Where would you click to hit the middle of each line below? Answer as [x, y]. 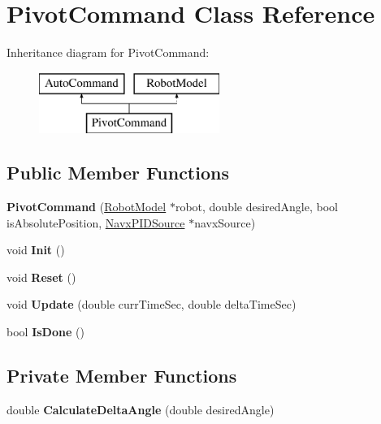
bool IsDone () [45, 332]
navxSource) [225, 222]
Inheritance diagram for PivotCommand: [108, 52]
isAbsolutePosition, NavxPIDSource [96, 222]
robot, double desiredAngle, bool [256, 207]
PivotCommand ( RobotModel [87, 207]
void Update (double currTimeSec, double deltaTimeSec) [152, 304]
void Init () [36, 250]
